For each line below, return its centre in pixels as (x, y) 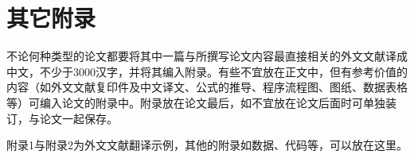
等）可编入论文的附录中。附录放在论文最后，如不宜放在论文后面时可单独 (196, 102)
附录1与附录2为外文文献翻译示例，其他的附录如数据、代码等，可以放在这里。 (207, 145)
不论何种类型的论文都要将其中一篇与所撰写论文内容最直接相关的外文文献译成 (207, 56)
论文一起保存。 (78, 118)
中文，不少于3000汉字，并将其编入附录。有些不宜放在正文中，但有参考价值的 (207, 71)
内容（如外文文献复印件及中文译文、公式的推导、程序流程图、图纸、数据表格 (207, 87)
